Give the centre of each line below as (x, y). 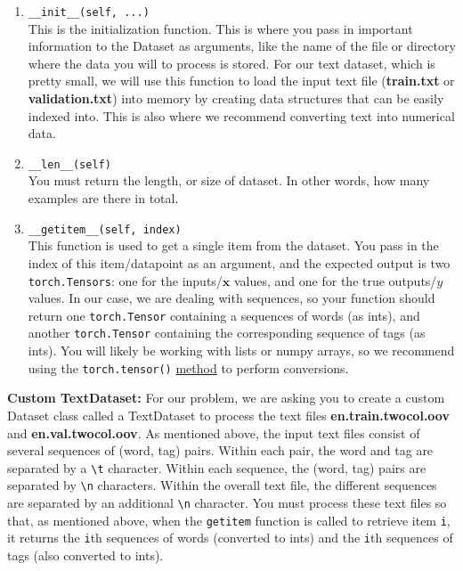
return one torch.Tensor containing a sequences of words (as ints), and (224, 315)
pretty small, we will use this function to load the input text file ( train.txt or (241, 81)
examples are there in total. (103, 198)
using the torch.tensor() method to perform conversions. (188, 367)
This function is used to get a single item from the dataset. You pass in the (233, 245)
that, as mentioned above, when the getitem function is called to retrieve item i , (229, 520)
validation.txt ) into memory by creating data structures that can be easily (236, 98)
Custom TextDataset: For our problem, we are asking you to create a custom (226, 398)
